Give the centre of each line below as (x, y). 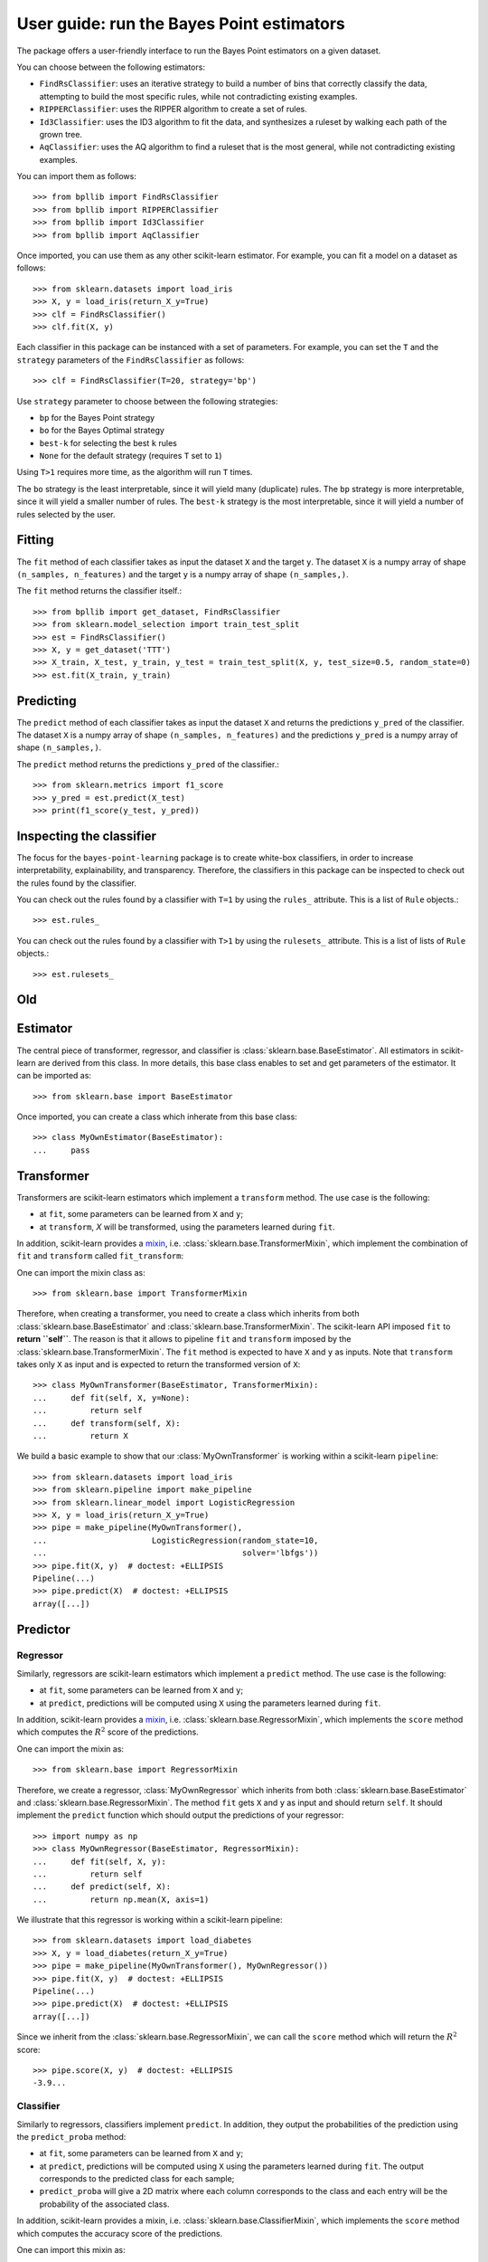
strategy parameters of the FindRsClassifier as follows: (131, 360)
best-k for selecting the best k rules (108, 442)
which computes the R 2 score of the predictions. (108, 1731)
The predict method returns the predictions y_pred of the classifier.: (148, 764)
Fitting (35, 540)
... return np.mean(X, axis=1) (121, 1899)
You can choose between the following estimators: (111, 67)
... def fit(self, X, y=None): (112, 1397)
